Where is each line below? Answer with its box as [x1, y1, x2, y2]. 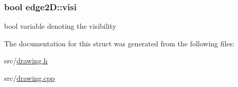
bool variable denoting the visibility [4, 21, 116, 31]
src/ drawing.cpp [4, 73, 55, 83]
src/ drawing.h [4, 55, 48, 66]
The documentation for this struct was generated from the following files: [4, 38, 235, 48]
